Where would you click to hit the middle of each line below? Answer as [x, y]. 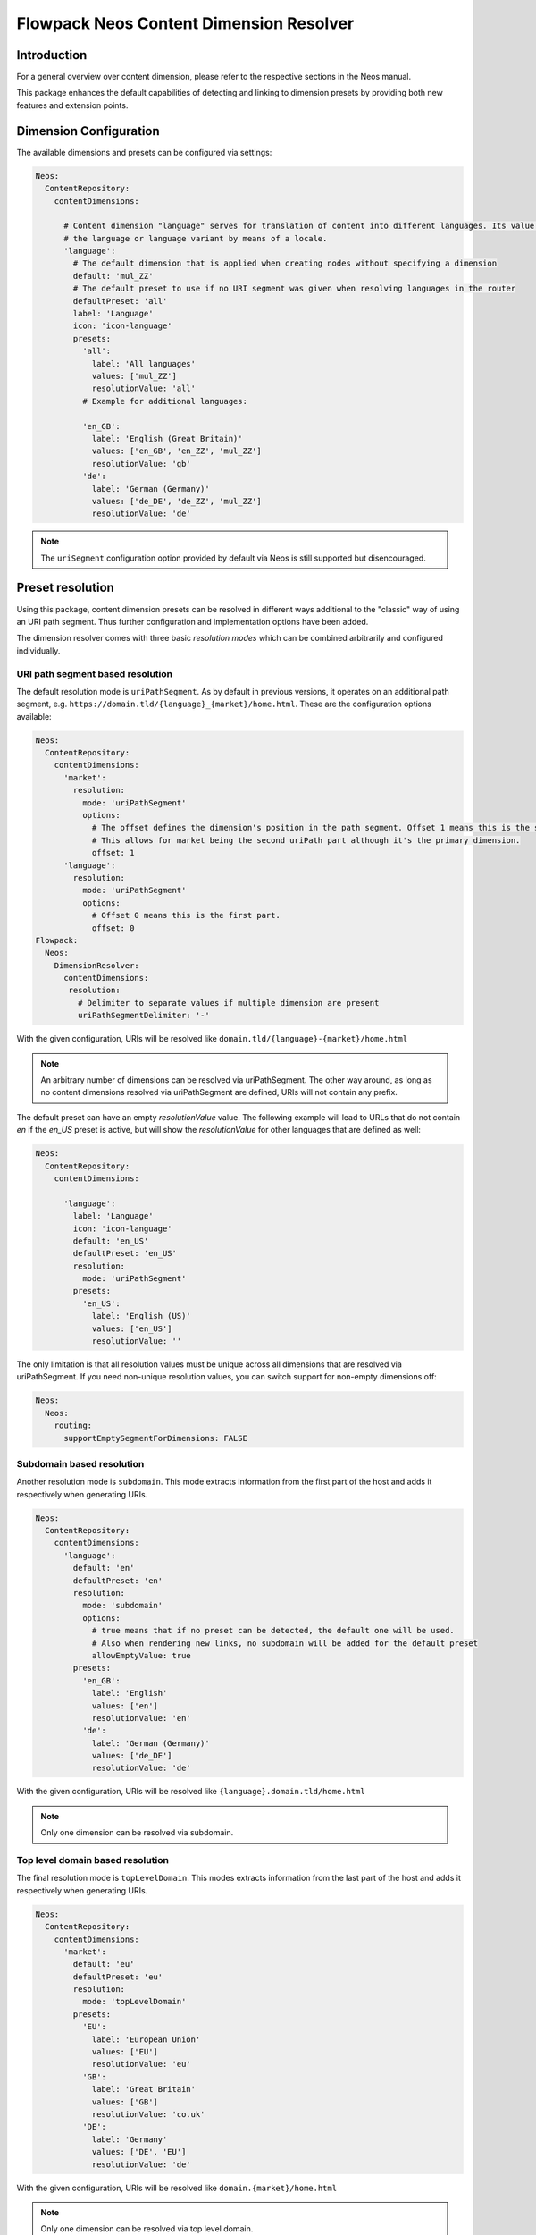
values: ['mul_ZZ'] [134, 376]
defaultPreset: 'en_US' [125, 1253]
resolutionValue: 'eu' [141, 2064]
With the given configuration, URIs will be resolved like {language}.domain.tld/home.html [191, 1792]
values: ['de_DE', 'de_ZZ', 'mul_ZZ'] [177, 501]
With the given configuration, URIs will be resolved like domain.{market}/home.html [177, 2188]
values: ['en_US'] [132, 1328]
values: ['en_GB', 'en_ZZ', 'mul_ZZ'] [177, 451]
